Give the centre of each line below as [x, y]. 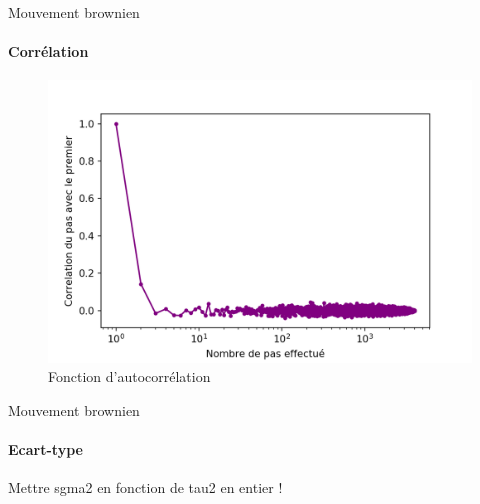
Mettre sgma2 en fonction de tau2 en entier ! [145, 487]
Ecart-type [45, 449]
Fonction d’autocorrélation [129, 376]
